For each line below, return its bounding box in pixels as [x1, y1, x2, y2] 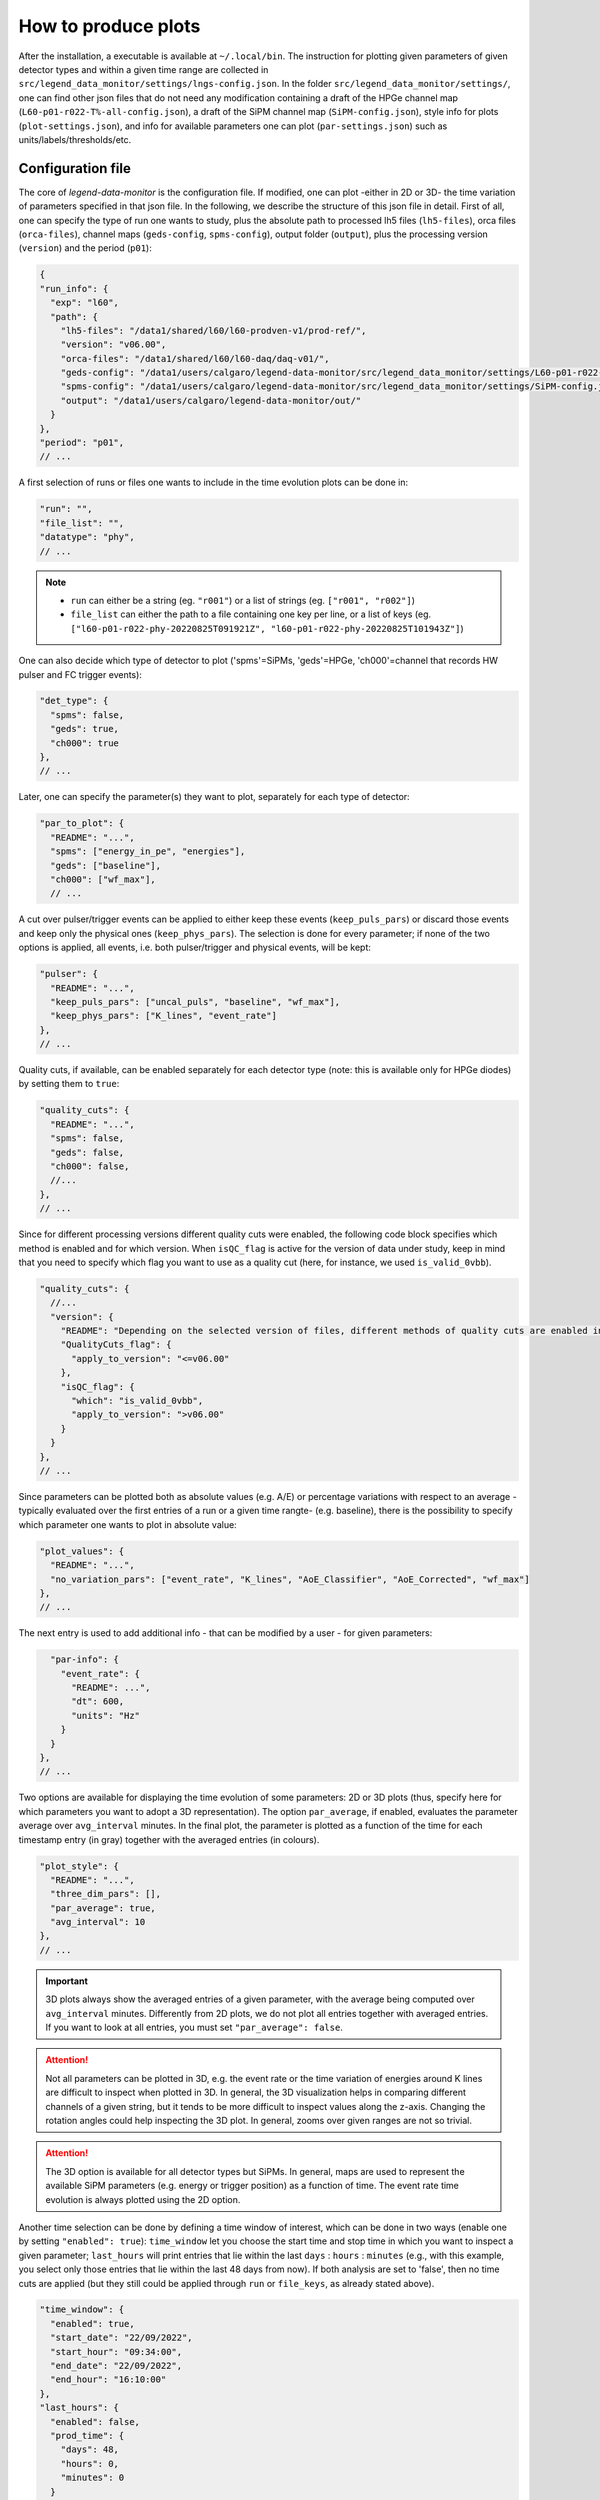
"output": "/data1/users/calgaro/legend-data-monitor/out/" [60, 395, 362, 406]
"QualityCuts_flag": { [60, 1339, 172, 1350]
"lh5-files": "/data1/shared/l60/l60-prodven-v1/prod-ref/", [60, 325, 367, 336]
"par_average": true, [50, 1902, 157, 1914]
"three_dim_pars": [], [50, 1888, 162, 1900]
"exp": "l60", [50, 297, 120, 309]
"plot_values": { [39, 1545, 125, 1557]
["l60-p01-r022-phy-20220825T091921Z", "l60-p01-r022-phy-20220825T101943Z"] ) [70, 622, 464, 634]
